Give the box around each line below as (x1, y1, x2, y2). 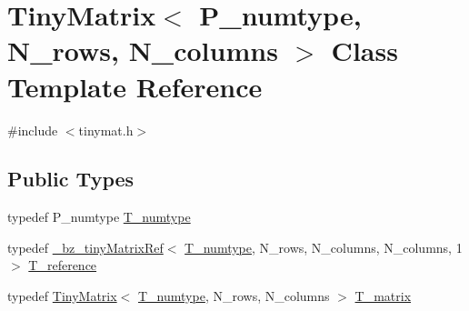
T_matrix (354, 286, 412, 306)
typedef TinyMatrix (7, 286, 117, 306)
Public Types (7, 165, 135, 193)
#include (7, 120, 58, 139)
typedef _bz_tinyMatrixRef (7, 237, 164, 256)
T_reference (28, 256, 97, 275)
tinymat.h (78, 120, 134, 139)
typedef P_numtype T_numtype (7, 207, 191, 226)
